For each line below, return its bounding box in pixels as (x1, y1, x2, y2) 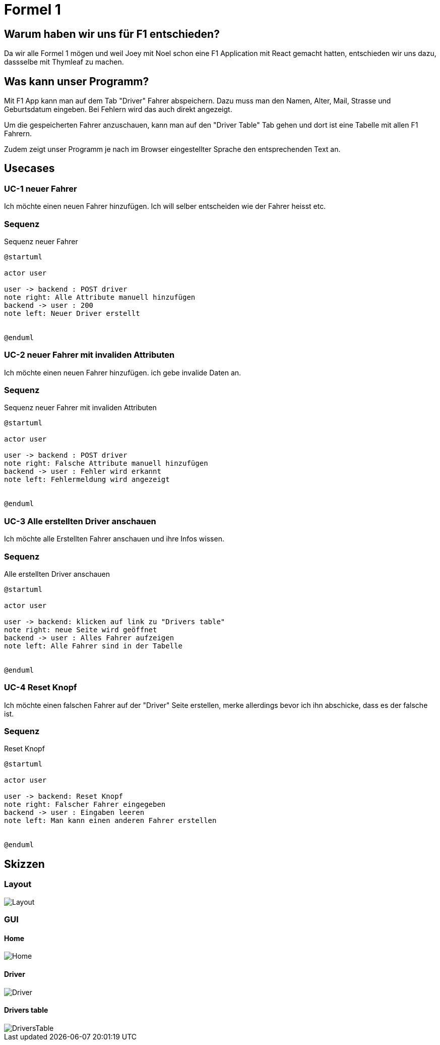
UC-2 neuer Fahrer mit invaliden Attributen (4, 350, 175, 360)
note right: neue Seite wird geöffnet (4, 625, 157, 634)
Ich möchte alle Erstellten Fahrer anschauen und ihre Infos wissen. (4, 534, 224, 543)
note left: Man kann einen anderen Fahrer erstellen (4, 816, 217, 825)
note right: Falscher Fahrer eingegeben (4, 800, 166, 809)
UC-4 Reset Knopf (4, 682, 77, 693)
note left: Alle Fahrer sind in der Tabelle (4, 641, 183, 650)
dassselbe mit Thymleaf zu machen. (4, 58, 124, 67)
